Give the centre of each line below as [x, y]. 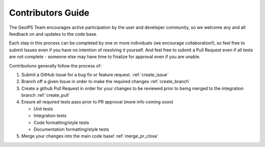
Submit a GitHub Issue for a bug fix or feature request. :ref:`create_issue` [95, 74]
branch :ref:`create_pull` [46, 95]
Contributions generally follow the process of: [55, 65]
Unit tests [43, 109]
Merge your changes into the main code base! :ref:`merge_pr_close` [90, 136]
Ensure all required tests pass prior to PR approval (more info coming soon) [97, 102]
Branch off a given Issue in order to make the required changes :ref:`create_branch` [106, 82]
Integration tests [50, 116]
